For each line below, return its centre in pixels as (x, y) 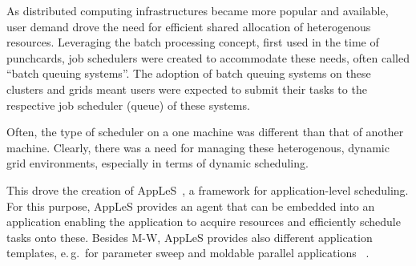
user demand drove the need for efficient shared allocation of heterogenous (189, 26)
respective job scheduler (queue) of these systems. (128, 105)
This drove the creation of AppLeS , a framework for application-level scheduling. (208, 189)
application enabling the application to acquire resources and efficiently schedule (204, 222)
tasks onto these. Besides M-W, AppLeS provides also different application (190, 237)
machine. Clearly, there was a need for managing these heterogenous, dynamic (198, 147)
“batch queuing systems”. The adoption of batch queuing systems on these (189, 73)
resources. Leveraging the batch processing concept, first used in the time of (193, 42)
